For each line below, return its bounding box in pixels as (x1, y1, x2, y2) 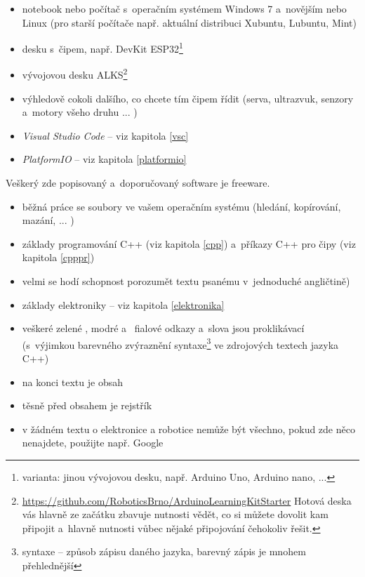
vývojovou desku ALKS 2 (22, 65, 128, 82)
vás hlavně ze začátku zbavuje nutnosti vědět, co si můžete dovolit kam (22, 507, 328, 522)
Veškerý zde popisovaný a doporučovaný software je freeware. (6, 175, 270, 190)
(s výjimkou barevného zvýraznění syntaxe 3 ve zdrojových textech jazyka (22, 335, 339, 352)
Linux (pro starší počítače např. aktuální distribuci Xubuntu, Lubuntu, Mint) (22, 15, 357, 29)
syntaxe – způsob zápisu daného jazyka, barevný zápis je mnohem (22, 544, 306, 559)
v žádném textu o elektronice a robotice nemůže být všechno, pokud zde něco (22, 421, 355, 436)
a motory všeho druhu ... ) (22, 105, 138, 119)
